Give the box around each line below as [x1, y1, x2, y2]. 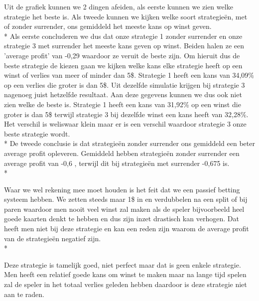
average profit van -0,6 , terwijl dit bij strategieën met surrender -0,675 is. [4, 157, 230, 168]
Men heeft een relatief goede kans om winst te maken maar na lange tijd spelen [4, 269, 247, 280]
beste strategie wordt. [4, 128, 70, 139]
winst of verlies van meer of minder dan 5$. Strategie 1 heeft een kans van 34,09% [4, 70, 255, 80]
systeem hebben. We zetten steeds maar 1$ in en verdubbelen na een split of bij [4, 194, 248, 204]
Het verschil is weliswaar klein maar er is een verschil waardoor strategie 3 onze [4, 119, 247, 129]
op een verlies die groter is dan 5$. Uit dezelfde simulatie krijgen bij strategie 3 [4, 79, 245, 90]
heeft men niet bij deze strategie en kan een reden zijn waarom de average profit [4, 223, 249, 234]
